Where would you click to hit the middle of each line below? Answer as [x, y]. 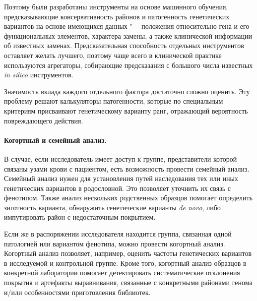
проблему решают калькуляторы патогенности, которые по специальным [114, 101]
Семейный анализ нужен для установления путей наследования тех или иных [121, 178]
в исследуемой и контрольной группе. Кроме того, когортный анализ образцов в [125, 263]
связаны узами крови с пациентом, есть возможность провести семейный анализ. [127, 168]
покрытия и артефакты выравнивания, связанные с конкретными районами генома [128, 282]
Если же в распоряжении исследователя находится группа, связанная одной [118, 234]
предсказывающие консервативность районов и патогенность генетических [117, 16]
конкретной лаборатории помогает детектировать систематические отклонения [122, 272]
